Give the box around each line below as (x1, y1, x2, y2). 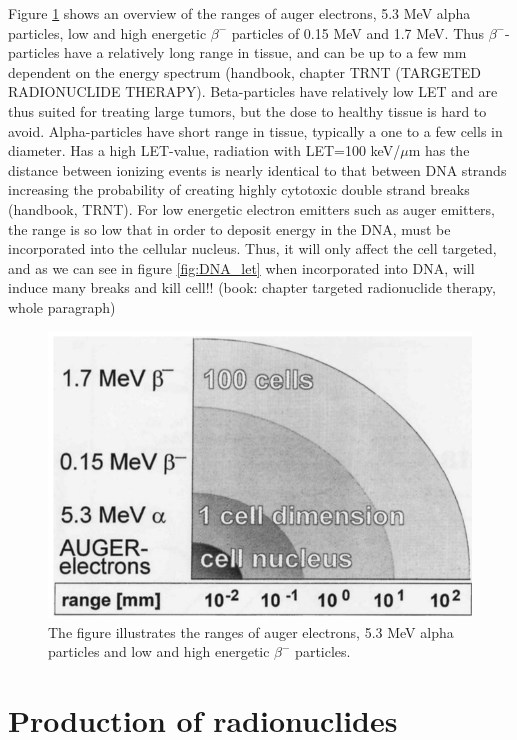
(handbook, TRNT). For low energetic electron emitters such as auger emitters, (8, 198, 496, 219)
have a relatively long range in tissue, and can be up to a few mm (64, 42, 467, 63)
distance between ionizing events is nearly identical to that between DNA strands (8, 159, 507, 180)
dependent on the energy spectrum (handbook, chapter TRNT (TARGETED (8, 61, 482, 82)
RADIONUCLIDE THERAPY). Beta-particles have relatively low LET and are (8, 81, 498, 102)
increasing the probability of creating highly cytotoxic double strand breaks (8, 179, 470, 200)
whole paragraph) (8, 296, 116, 317)
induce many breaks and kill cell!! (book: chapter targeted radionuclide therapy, (8, 277, 496, 298)
